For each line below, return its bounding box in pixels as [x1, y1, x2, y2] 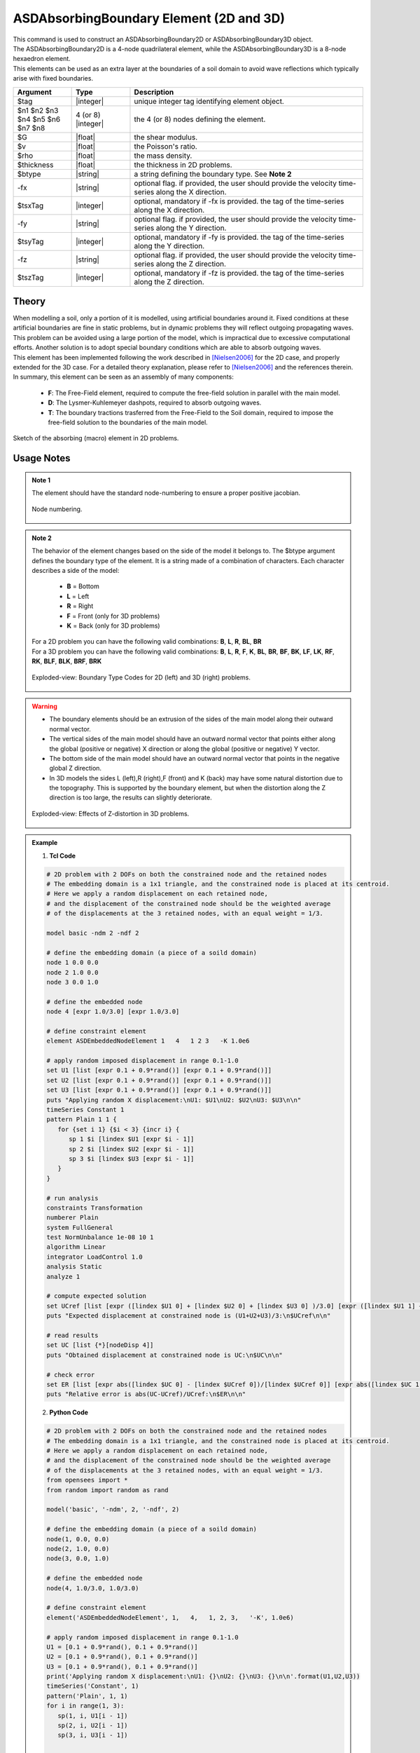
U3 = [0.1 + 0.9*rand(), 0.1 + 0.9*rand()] [46, 1663, 199, 1670]
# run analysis [46, 1194, 99, 1202]
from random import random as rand [46, 1486, 169, 1494]
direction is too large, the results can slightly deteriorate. [49, 793, 213, 802]
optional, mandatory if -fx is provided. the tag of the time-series [134, 196, 344, 206]
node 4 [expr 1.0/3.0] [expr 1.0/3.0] [46, 1008, 180, 1016]
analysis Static [46, 1263, 103, 1271]
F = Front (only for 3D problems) [66, 611, 160, 620]
